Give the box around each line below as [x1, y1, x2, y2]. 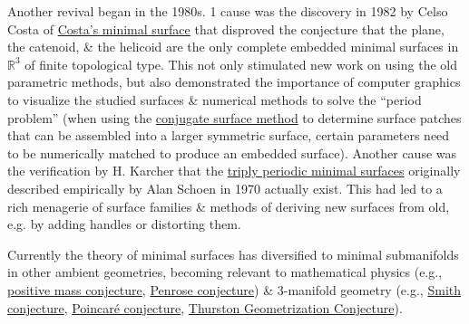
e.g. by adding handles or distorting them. [7, 214, 241, 233]
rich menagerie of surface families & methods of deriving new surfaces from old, [7, 196, 450, 215]
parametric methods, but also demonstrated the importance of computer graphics [7, 72, 461, 91]
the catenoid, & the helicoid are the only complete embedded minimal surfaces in [7, 37, 459, 56]
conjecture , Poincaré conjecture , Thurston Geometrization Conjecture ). [7, 298, 403, 317]
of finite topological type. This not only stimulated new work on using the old [24, 54, 457, 73]
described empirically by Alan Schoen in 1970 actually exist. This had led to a [7, 178, 443, 197]
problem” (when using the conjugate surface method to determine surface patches [7, 108, 462, 127]
